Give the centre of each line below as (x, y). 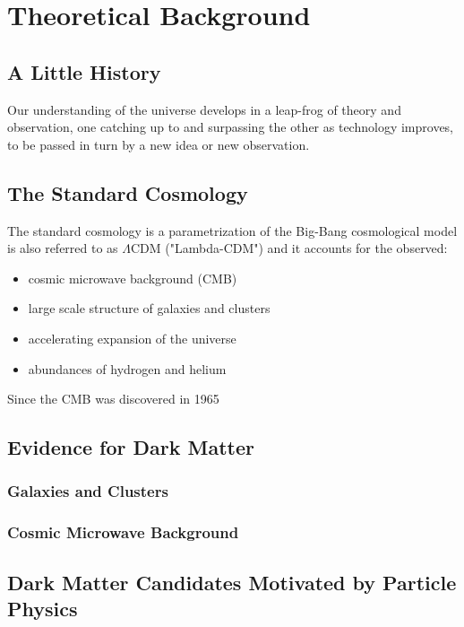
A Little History (84, 71)
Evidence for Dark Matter (131, 447)
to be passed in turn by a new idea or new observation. (159, 144)
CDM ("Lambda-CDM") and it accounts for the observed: (289, 248)
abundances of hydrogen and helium (127, 368)
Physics (43, 608)
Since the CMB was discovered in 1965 (113, 399)
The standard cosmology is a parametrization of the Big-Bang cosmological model (232, 230)
